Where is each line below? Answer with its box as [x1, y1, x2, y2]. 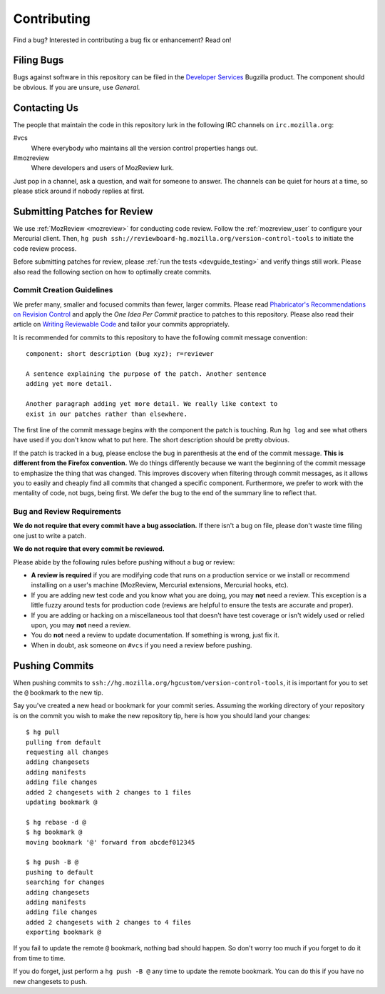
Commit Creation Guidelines [13, 285, 113, 295]
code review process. [13, 244, 77, 253]
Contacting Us [13, 101, 78, 114]
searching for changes [26, 878, 106, 886]
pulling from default [26, 738, 101, 746]
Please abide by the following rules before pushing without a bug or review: [13, 557, 235, 566]
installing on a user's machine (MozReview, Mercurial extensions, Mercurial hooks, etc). [31, 581, 289, 590]
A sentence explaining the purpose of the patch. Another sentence [26, 370, 267, 378]
